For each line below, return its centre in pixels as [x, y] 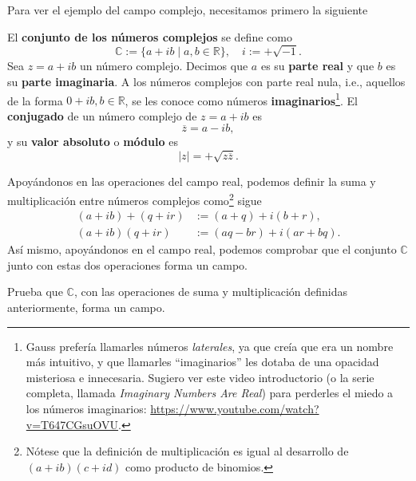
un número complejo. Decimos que [164, 66]
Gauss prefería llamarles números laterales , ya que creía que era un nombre [210, 346]
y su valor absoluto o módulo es [93, 142]
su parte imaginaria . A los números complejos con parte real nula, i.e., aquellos [206, 81]
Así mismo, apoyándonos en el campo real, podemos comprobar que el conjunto [202, 249]
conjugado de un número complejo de [102, 115]
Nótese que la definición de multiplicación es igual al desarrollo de [187, 451]
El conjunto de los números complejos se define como [150, 36]
